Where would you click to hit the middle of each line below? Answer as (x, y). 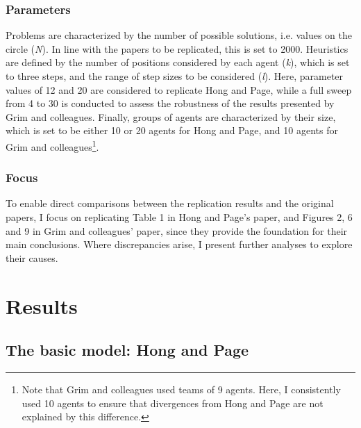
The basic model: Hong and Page (127, 350)
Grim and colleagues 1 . (52, 145)
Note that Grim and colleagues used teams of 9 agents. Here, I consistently (181, 389)
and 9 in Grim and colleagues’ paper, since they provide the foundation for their (177, 230)
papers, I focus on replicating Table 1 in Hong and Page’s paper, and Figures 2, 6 (179, 217)
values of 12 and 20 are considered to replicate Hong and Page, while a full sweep (179, 89)
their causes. (32, 257)
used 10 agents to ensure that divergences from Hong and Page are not (173, 403)
